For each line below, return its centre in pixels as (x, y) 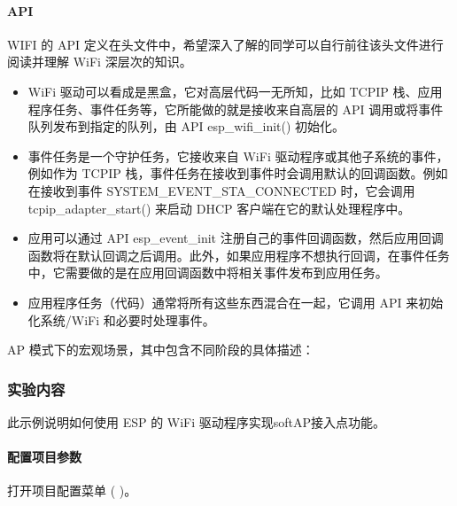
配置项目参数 (44, 457)
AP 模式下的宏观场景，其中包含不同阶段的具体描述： (161, 350)
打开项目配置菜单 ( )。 (72, 490)
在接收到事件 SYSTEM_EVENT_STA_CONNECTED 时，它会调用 (221, 190)
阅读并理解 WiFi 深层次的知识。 (100, 62)
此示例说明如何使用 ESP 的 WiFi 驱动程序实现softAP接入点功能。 (197, 421)
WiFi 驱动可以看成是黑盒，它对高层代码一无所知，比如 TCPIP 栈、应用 (235, 91)
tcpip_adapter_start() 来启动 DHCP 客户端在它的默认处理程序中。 (219, 208)
